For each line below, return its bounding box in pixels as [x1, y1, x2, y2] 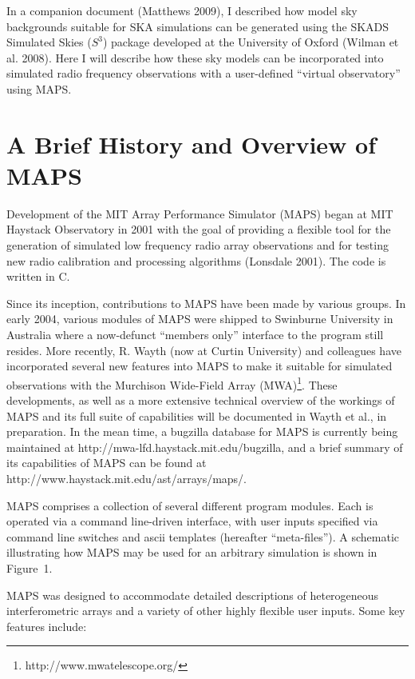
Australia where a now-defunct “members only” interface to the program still [6, 326, 384, 343]
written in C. [6, 268, 70, 285]
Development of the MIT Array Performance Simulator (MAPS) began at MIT [6, 205, 393, 222]
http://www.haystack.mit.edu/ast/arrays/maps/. [6, 470, 247, 487]
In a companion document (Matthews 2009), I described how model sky [6, 2, 358, 18]
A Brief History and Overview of [6, 127, 377, 160]
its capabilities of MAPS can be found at [6, 454, 207, 471]
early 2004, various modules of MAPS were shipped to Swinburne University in [6, 310, 393, 327]
